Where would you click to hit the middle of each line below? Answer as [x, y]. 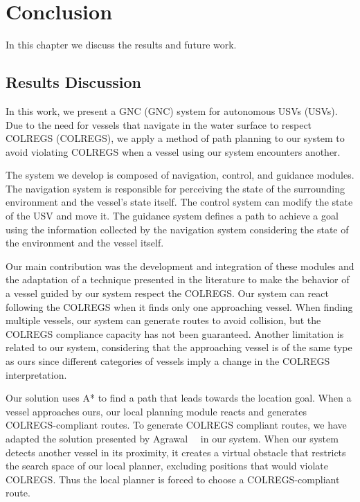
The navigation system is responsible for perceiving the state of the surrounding [175, 188]
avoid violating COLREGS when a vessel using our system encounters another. [173, 151]
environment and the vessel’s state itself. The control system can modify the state [179, 202]
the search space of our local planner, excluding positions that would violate [167, 466]
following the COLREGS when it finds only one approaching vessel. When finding [179, 306]
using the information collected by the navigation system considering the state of [177, 229]
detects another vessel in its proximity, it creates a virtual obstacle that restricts [176, 452]
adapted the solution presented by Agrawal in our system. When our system [172, 438]
